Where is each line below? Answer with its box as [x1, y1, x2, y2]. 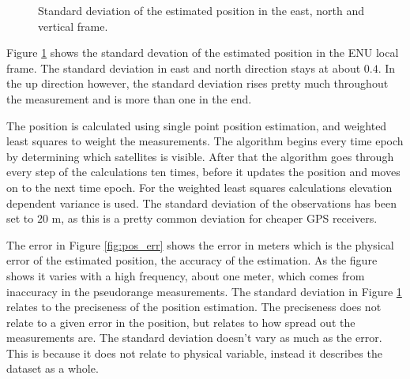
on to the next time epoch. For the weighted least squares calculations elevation [6, 178, 393, 195]
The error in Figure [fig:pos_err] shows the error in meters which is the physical [6, 236, 394, 253]
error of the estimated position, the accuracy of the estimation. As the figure [6, 252, 378, 268]
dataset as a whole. [6, 360, 99, 377]
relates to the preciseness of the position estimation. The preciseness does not [6, 298, 382, 315]
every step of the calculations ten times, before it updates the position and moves [6, 163, 401, 180]
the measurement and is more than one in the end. [6, 90, 252, 107]
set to [6, 210, 34, 227]
